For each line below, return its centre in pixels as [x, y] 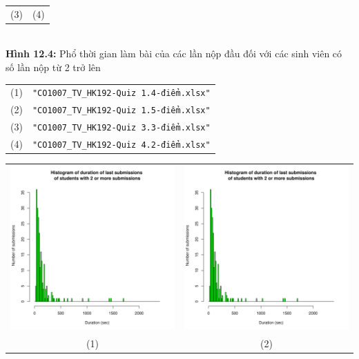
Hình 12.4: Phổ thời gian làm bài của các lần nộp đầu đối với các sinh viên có [174, 54]
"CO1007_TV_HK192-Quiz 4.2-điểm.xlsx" [121, 145]
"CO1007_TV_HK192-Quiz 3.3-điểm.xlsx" [121, 128]
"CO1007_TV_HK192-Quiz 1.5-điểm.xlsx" [121, 111]
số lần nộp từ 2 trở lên [53, 67]
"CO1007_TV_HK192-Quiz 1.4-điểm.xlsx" [121, 94]
